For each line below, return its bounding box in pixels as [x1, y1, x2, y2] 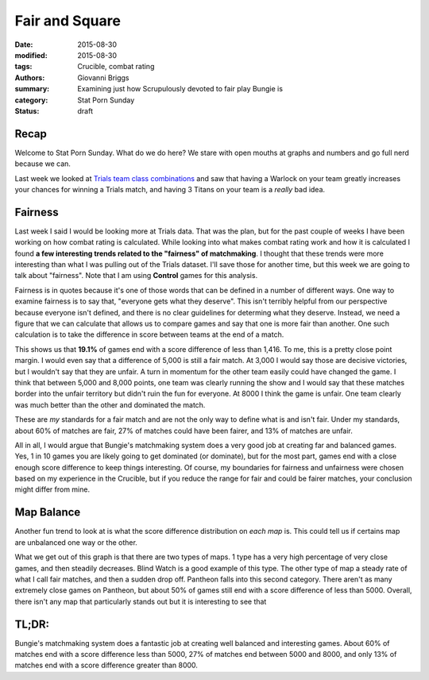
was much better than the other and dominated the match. [14, 400, 206, 409]
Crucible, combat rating [77, 62, 155, 71]
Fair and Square [14, 12, 121, 29]
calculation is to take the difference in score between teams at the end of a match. [14, 330, 284, 339]
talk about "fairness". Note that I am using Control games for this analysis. [14, 271, 258, 280]
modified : [14, 50, 48, 60]
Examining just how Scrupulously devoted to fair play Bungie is [77, 84, 284, 94]
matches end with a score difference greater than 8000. [14, 660, 199, 670]
